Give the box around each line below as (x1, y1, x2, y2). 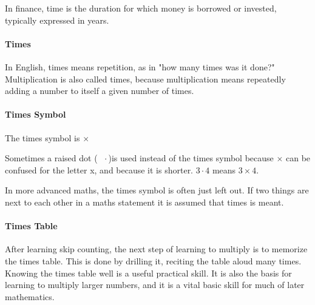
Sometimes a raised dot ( (5, 152, 98, 164)
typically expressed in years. (5, 13, 109, 26)
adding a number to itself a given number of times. (5, 84, 194, 97)
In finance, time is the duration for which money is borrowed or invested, (5, 2, 277, 14)
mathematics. (5, 290, 55, 303)
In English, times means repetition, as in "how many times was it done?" (5, 60, 275, 73)
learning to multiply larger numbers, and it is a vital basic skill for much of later (5, 278, 305, 291)
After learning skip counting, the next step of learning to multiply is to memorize (5, 243, 308, 255)
